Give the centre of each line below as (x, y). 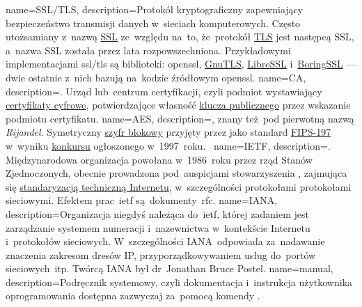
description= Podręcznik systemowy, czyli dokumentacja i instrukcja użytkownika (179, 282)
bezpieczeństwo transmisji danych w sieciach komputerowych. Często (153, 23)
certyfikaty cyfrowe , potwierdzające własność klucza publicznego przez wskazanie (178, 105)
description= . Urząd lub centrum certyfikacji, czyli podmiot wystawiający (164, 91)
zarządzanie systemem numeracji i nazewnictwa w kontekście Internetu (158, 227)
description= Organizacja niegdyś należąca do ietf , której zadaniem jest (157, 213)
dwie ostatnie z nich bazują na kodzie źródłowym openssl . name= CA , (156, 77)
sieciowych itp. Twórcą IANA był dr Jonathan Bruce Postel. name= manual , (170, 268)
